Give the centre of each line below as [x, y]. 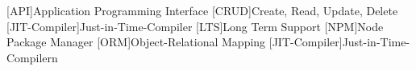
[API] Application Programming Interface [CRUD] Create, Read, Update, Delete [202, 10]
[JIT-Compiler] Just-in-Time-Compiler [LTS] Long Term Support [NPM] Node [195, 26]
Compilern [32, 57]
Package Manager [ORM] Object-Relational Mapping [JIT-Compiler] [175, 42]
